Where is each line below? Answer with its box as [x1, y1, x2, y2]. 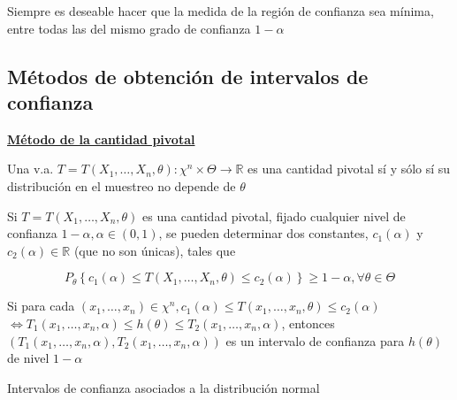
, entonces [281, 313, 335, 332]
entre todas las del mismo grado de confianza [7, 19, 251, 37]
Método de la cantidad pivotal [7, 129, 195, 148]
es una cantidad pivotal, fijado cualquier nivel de [142, 206, 406, 225]
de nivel [7, 349, 50, 367]
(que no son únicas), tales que [73, 241, 236, 259]
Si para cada [7, 296, 75, 315]
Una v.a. [7, 159, 54, 178]
